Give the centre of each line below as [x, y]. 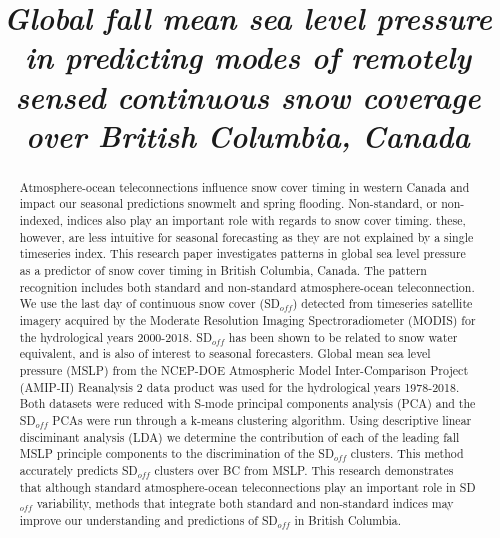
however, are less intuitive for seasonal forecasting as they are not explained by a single [246, 236]
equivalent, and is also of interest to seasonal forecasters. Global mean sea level [225, 353]
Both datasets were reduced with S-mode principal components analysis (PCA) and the [247, 403]
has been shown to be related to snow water [343, 336]
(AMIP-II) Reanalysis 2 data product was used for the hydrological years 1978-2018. [239, 386]
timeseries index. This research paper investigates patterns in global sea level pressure [242, 253]
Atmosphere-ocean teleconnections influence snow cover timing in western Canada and [244, 186]
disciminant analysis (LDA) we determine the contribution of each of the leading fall [239, 436]
